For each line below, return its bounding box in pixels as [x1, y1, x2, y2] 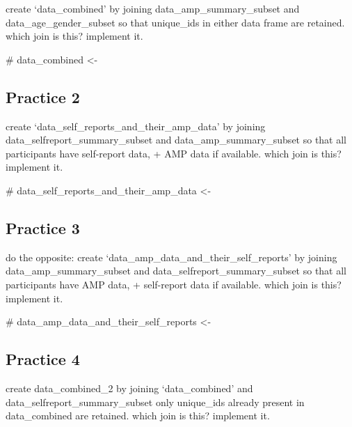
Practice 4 [6, 348, 80, 370]
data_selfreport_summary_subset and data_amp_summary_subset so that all [6, 132, 347, 147]
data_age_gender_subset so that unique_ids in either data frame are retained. [6, 15, 345, 29]
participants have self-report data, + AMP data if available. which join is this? [6, 146, 342, 160]
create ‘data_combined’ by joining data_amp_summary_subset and [6, 1, 300, 15]
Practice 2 [6, 86, 80, 107]
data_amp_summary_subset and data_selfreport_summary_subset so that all [6, 263, 347, 278]
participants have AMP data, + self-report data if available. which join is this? [6, 277, 342, 291]
